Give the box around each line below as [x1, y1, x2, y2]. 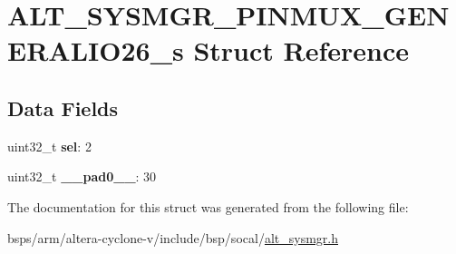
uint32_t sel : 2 [7, 136, 92, 155]
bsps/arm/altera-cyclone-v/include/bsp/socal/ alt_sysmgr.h [7, 228, 338, 247]
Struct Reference [193, 32, 410, 69]
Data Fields [7, 93, 119, 122]
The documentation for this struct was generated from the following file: [7, 197, 409, 216]
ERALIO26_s [7, 32, 184, 69]
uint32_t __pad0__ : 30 [7, 167, 157, 186]
